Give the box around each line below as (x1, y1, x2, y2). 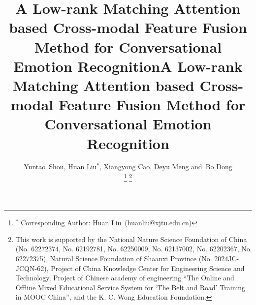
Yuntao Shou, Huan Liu (24, 161, 97, 172)
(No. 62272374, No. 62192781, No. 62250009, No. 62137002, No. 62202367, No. (15, 244, 252, 254)
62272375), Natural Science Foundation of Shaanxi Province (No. (15, 253, 212, 264)
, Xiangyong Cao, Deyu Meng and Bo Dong (99, 161, 232, 172)
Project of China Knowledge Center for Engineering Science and (51, 263, 245, 273)
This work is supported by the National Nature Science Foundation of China (15, 234, 247, 244)
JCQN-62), (15, 263, 49, 273)
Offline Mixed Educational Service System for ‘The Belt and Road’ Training (15, 282, 246, 292)
